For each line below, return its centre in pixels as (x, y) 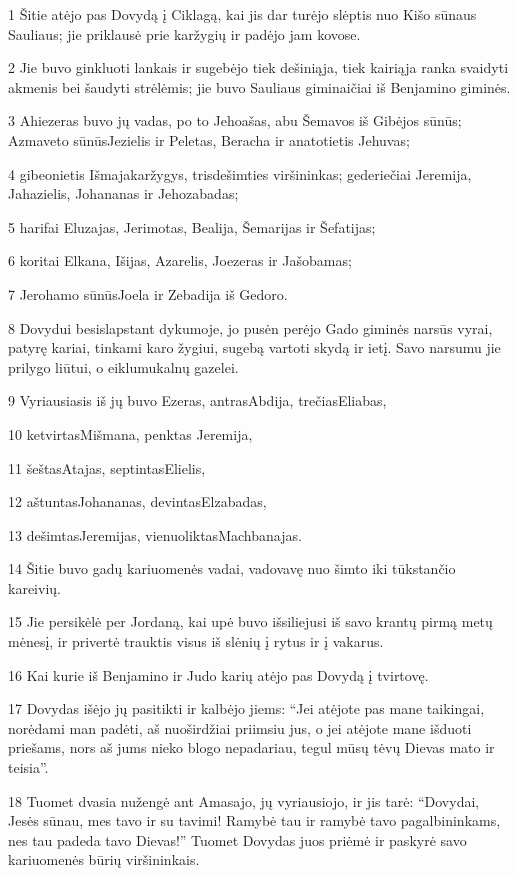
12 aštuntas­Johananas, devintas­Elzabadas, (137, 501)
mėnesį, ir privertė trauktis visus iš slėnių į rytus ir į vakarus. (196, 641)
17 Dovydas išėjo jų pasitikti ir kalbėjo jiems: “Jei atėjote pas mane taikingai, (246, 708)
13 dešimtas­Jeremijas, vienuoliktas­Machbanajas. (155, 534)
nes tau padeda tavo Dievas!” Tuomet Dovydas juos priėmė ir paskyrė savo (237, 839)
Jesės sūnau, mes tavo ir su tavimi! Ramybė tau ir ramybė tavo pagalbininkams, (254, 820)
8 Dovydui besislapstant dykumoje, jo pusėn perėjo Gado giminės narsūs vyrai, (250, 327)
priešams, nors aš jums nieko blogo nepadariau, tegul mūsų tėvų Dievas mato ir (251, 747)
